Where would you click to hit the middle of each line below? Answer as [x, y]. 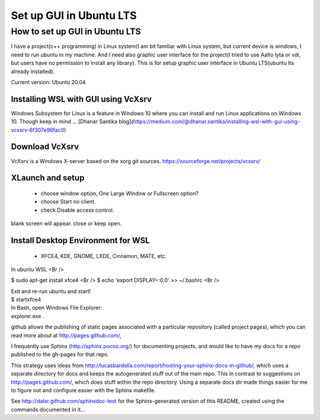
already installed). [33, 71]
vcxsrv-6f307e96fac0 [38, 130]
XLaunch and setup [48, 178]
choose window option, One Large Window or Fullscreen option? [119, 193]
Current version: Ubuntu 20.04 [48, 82]
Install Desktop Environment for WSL [81, 240]
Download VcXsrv [45, 147]
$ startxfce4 [26, 300]
